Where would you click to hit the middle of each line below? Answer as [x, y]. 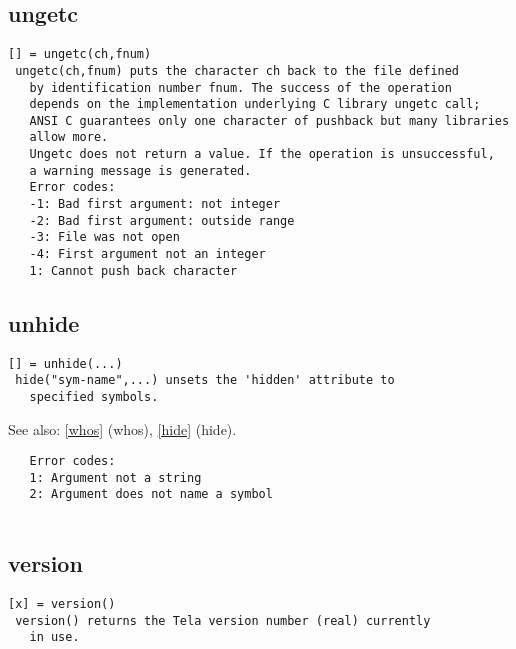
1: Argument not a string [115, 477]
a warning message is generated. [140, 170]
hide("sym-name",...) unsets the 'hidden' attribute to [205, 380]
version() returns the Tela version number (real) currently [223, 620]
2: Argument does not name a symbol [151, 494]
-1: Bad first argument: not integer [155, 204]
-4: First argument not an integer [147, 254]
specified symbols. [94, 396]
